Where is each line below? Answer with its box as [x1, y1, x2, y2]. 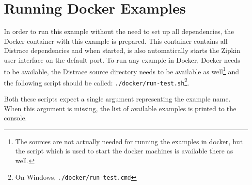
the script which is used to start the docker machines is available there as [15, 146, 233, 156]
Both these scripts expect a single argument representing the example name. [4, 94, 231, 104]
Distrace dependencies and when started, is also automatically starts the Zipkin [4, 45, 240, 55]
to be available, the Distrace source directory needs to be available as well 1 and [4, 65, 239, 76]
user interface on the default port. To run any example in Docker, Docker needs [4, 54, 240, 65]
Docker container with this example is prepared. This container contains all [4, 35, 228, 46]
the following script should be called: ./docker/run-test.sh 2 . [4, 76, 189, 87]
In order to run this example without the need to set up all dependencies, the [4, 26, 234, 36]
